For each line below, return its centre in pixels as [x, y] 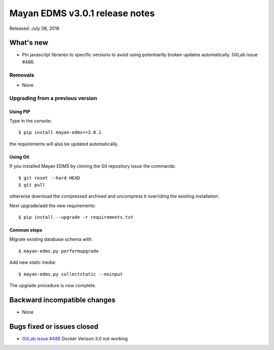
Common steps [26, 230]
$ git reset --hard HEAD [49, 178]
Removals [22, 75]
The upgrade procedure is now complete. [53, 286]
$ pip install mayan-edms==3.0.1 [60, 132]
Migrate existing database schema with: [51, 239]
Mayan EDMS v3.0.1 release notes [82, 13]
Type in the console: [31, 121]
